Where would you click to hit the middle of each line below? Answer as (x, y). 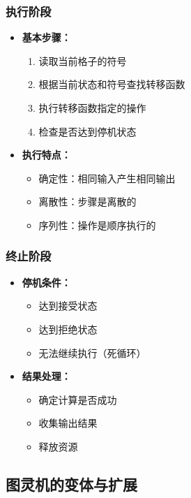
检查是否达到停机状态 (87, 131)
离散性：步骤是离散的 (87, 202)
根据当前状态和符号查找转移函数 (112, 84)
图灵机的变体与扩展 (71, 484)
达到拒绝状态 (68, 329)
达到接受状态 (68, 306)
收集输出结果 (68, 423)
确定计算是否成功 (78, 399)
